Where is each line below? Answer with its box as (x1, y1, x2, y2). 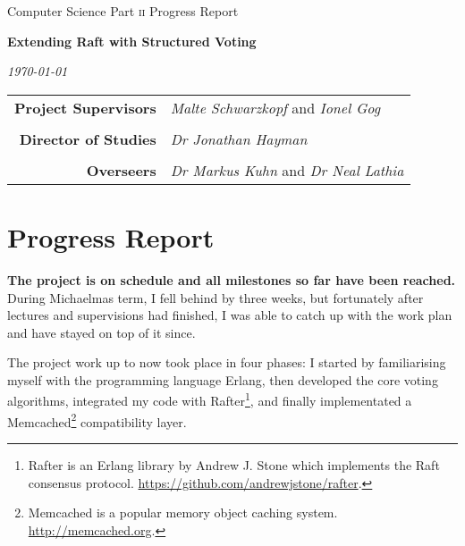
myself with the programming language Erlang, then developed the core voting (7, 370, 438, 389)
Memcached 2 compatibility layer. (7, 409, 187, 431)
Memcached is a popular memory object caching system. (28, 503, 338, 522)
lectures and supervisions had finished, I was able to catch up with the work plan (7, 306, 452, 324)
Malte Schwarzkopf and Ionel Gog (170, 97, 381, 118)
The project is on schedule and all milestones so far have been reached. (7, 270, 456, 289)
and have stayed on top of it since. (7, 323, 196, 341)
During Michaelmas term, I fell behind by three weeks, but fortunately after (7, 288, 424, 307)
